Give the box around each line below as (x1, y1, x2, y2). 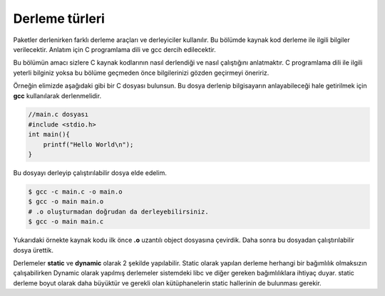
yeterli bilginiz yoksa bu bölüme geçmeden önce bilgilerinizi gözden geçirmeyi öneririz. (13, 68, 269, 77)
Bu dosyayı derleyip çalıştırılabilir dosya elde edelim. (13, 169, 167, 177)
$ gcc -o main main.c (28, 218, 104, 226)
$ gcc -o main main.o (28, 198, 104, 206)
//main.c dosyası (28, 110, 89, 119)
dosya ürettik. (13, 245, 53, 254)
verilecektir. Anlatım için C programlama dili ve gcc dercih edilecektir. (13, 45, 217, 53)
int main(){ (28, 130, 71, 139)
